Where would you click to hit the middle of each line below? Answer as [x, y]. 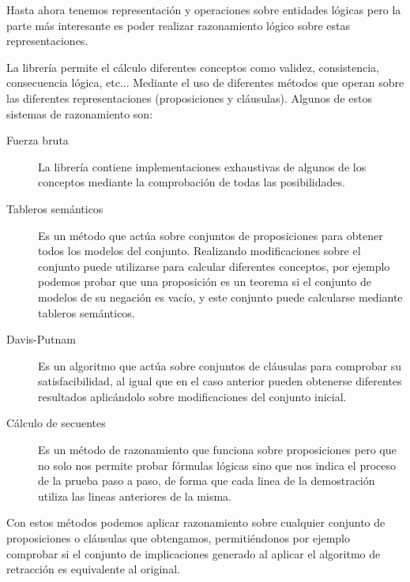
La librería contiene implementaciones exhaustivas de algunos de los [202, 166]
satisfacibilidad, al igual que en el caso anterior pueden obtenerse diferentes [220, 381]
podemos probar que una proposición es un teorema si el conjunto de [205, 282]
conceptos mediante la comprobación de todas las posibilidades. [192, 182]
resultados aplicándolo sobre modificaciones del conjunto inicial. [192, 396]
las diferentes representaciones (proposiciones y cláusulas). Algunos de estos [189, 98]
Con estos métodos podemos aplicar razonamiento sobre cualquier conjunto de [196, 522]
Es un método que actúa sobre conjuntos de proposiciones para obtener [211, 235]
